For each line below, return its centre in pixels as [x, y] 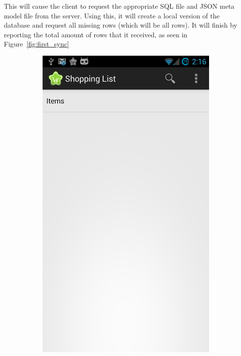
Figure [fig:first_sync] [37, 44]
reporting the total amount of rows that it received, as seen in [96, 34]
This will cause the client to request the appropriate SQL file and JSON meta [119, 6]
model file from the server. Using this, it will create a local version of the [112, 15]
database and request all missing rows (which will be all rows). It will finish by [121, 25]
